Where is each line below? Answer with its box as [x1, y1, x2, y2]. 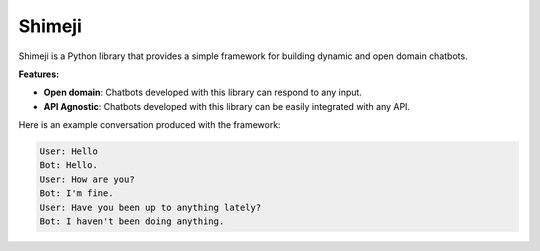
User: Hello [39, 146, 99, 157]
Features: [18, 68, 60, 80]
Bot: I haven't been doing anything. [39, 216, 225, 227]
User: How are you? [39, 173, 135, 185]
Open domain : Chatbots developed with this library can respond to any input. [43, 86, 362, 99]
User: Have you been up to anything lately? [39, 201, 262, 213]
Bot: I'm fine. [39, 188, 114, 199]
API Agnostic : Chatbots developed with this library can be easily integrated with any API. [43, 100, 410, 112]
